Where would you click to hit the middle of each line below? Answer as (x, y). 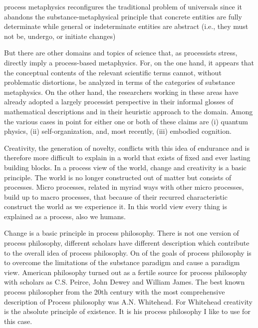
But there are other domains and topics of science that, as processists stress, (121, 53)
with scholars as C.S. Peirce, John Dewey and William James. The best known (125, 282)
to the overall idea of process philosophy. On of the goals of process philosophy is (128, 252)
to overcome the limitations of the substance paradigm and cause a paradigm (122, 262)
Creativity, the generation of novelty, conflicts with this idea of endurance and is (127, 148)
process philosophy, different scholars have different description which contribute (127, 243)
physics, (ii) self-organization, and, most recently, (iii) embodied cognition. (118, 131)
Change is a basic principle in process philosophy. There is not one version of (122, 233)
